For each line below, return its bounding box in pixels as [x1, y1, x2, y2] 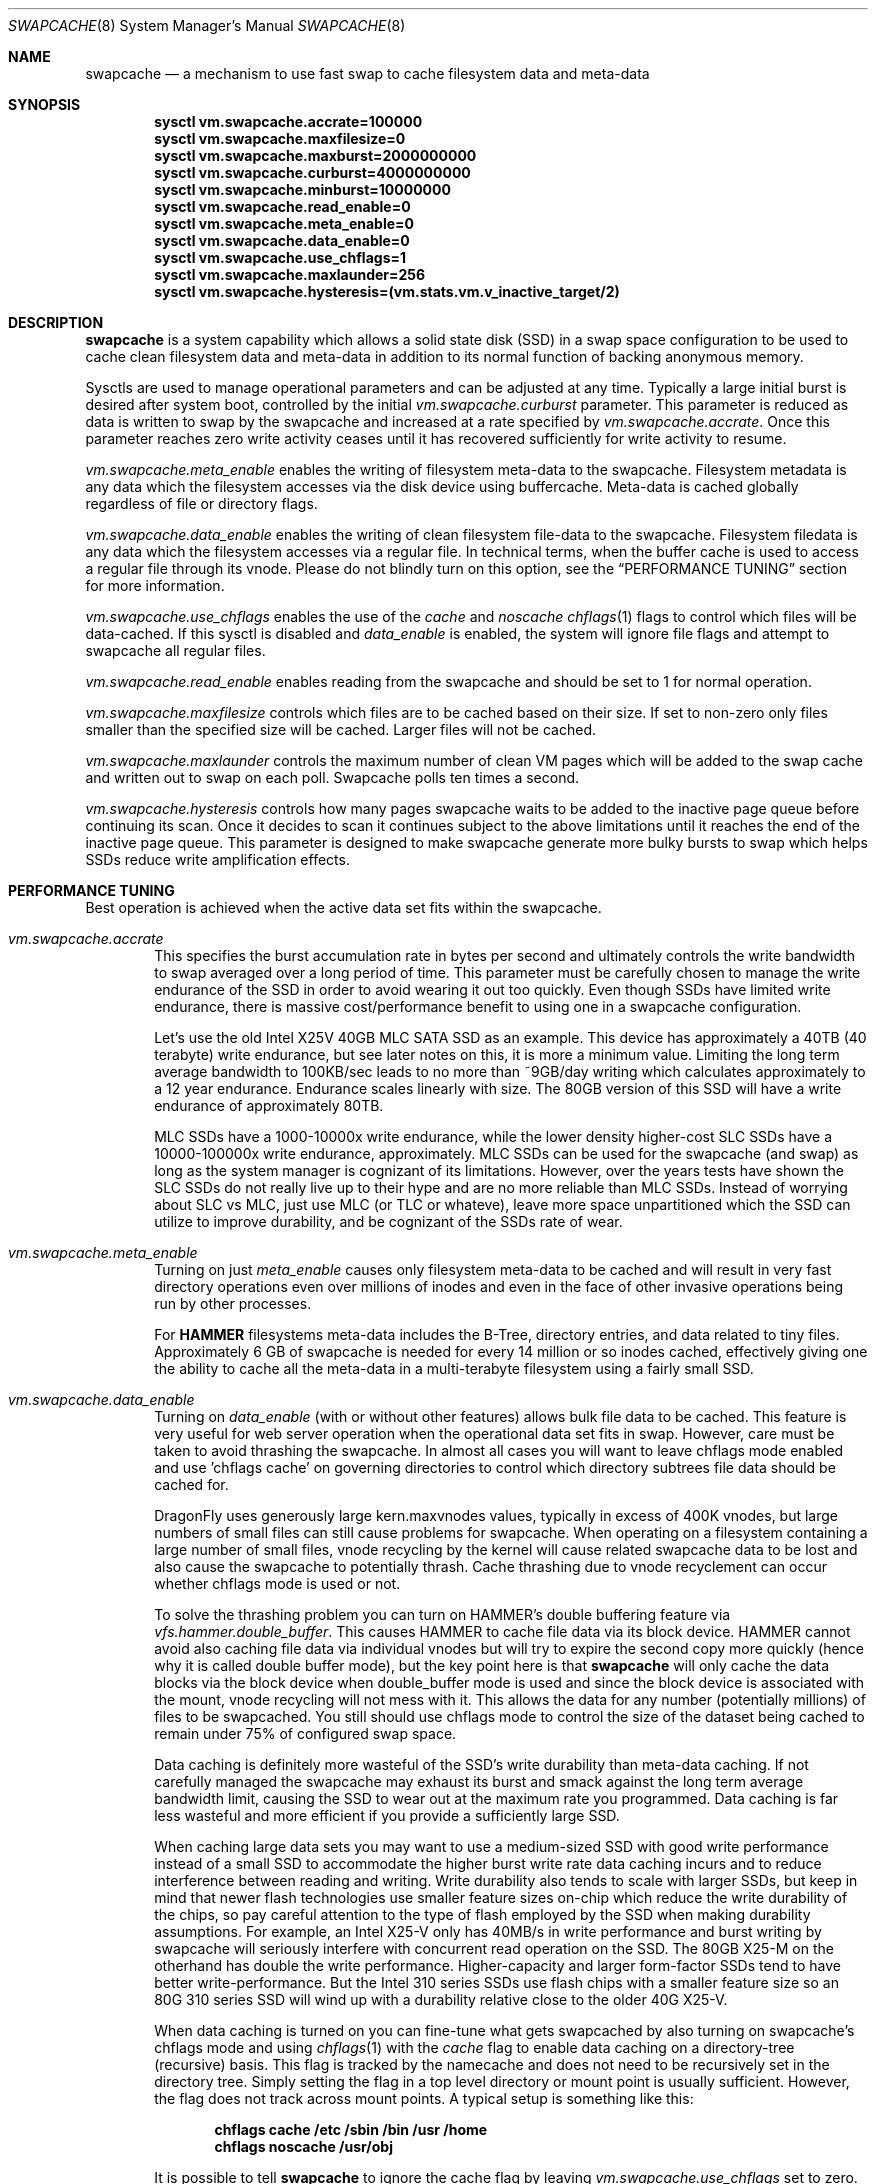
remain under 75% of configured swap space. [154, 1725, 457, 1742]
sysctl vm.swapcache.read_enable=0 [154, 198, 411, 215]
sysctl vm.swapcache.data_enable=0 [154, 232, 410, 249]
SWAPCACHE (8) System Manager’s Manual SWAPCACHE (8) [8, 17, 406, 34]
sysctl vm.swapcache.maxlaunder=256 [154, 266, 426, 283]
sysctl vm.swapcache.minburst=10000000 [154, 181, 451, 198]
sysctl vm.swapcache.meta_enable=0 [154, 215, 414, 232]
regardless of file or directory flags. [85, 495, 318, 512]
